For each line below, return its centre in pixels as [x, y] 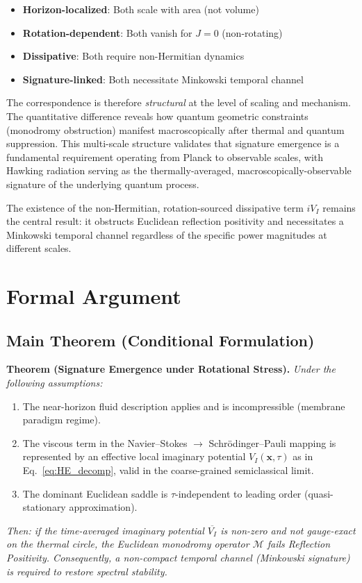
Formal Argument [94, 296]
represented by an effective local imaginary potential [134, 456]
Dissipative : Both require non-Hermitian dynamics [133, 56]
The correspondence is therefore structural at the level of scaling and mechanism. [179, 102]
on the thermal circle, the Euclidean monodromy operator [128, 544]
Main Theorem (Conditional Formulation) [161, 340]
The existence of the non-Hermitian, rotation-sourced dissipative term [155, 207]
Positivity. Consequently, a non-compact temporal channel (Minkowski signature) [178, 558]
